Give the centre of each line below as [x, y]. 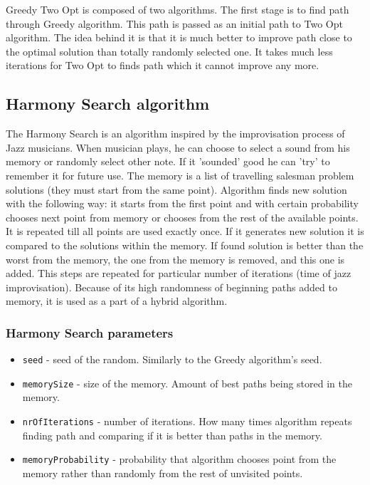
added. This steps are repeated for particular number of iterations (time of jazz [179, 273]
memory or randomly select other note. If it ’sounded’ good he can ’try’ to [168, 161]
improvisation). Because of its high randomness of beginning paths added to [171, 287]
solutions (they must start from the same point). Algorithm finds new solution [176, 189]
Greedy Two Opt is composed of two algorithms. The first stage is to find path [178, 9]
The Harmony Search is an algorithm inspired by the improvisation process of [175, 134]
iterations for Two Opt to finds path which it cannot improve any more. [163, 65]
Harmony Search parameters [90, 332]
